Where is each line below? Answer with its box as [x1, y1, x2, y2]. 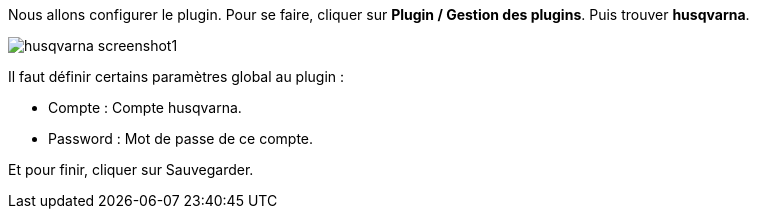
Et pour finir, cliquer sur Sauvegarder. [8, 161, 254, 178]
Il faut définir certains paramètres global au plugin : [8, 68, 345, 85]
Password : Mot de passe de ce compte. [48, 130, 314, 147]
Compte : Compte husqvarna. [48, 99, 242, 116]
